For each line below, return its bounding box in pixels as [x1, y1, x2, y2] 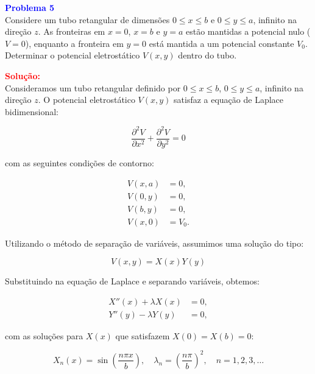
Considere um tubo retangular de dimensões [5, 13, 170, 26]
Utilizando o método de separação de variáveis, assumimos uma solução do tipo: [5, 236, 304, 249]
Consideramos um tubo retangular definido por [5, 81, 181, 94]
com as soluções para [5, 329, 83, 342]
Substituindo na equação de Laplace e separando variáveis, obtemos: [5, 275, 260, 288]
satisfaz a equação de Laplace [174, 93, 284, 106]
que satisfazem [115, 329, 170, 342]
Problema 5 [5, 1, 55, 13]
